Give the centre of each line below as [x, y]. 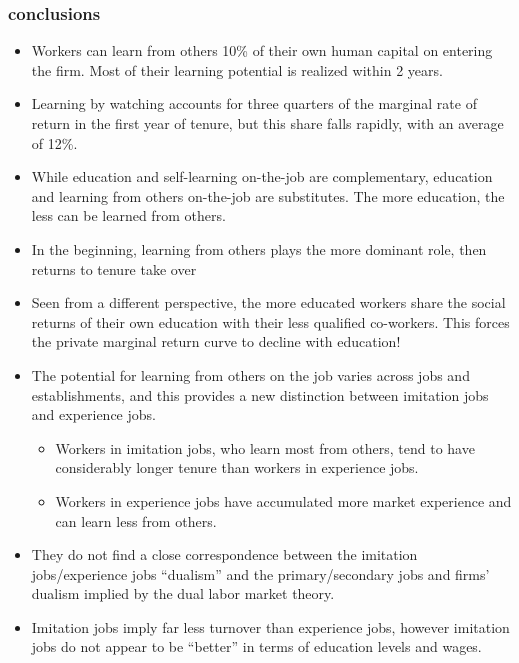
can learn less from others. [136, 520]
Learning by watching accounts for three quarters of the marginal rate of [254, 103]
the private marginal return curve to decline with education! [216, 341]
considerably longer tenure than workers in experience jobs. [237, 467]
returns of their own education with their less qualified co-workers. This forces [270, 321]
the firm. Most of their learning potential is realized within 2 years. [237, 69]
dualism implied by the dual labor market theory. [183, 593]
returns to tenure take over [114, 268]
